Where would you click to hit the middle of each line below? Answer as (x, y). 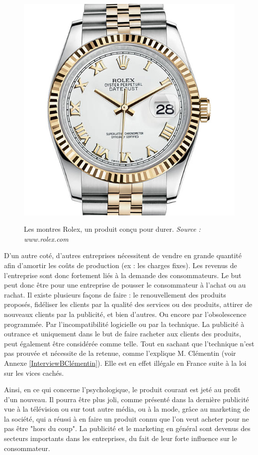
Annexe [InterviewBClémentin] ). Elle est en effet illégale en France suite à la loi (125, 363)
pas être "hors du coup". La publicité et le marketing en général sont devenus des (127, 428)
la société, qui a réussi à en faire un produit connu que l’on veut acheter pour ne (127, 418)
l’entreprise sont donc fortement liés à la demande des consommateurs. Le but (123, 275)
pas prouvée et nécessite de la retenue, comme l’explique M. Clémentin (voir (120, 353)
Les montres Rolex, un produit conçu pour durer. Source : (112, 229)
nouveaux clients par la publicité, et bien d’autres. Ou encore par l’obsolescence (125, 314)
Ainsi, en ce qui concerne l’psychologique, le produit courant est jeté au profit (122, 389)
